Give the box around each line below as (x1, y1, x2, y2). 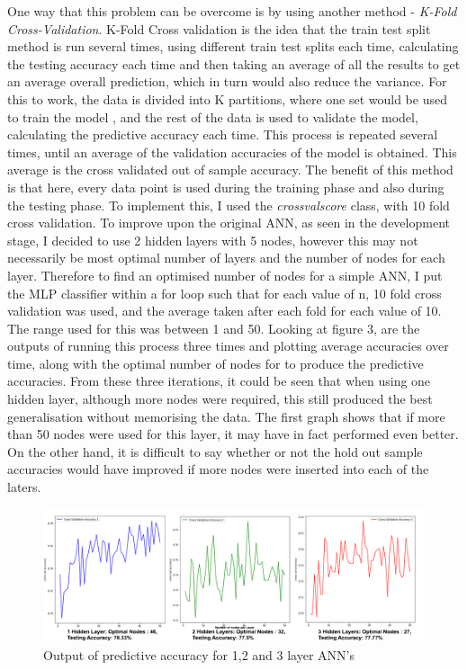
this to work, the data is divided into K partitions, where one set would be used (7, 89, 447, 108)
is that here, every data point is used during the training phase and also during (7, 177, 445, 196)
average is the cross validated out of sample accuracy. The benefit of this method (7, 160, 454, 179)
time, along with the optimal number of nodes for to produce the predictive (7, 353, 424, 372)
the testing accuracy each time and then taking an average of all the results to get (7, 54, 461, 73)
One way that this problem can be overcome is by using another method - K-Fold (7, 2, 457, 20)
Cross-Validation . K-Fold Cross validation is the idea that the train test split (7, 19, 431, 38)
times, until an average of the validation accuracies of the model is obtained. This (7, 142, 457, 161)
